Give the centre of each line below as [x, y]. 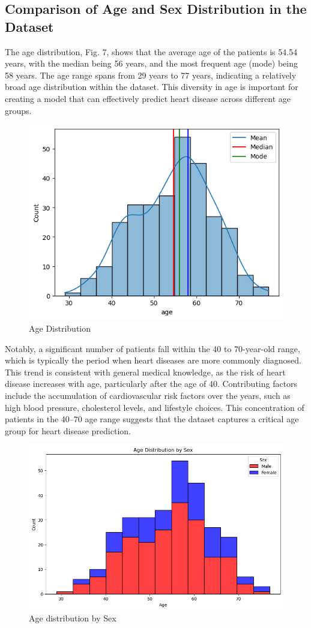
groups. [18, 110]
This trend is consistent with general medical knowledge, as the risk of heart [145, 372]
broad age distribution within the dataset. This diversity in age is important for [152, 87]
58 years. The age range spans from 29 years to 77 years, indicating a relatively [151, 75]
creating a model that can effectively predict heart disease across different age [148, 98]
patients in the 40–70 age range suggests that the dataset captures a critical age [152, 419]
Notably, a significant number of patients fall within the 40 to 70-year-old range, [152, 348]
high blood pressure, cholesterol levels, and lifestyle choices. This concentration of [155, 407]
